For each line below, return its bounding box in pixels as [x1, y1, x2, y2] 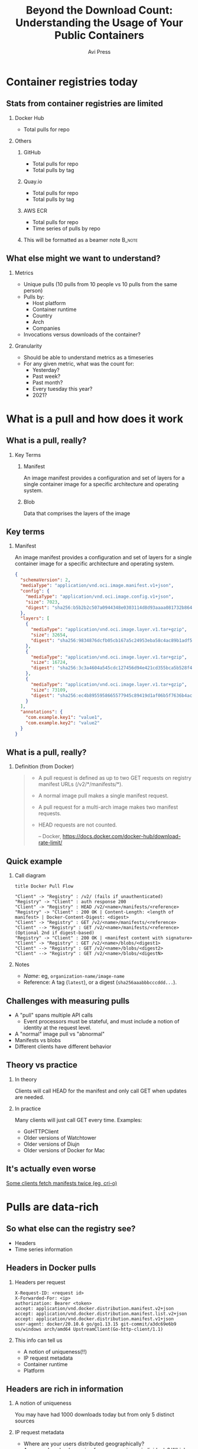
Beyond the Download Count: [25, 4, 173, 17]
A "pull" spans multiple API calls [14, 1012, 93, 1019]
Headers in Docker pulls [6, 1263, 96, 1273]
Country [32, 312, 53, 319]
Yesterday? [32, 366, 60, 373]
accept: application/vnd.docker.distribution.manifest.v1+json [14, 1316, 174, 1322]
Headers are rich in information [6, 1384, 124, 1394]
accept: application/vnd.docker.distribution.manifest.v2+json [14, 1305, 174, 1311]
